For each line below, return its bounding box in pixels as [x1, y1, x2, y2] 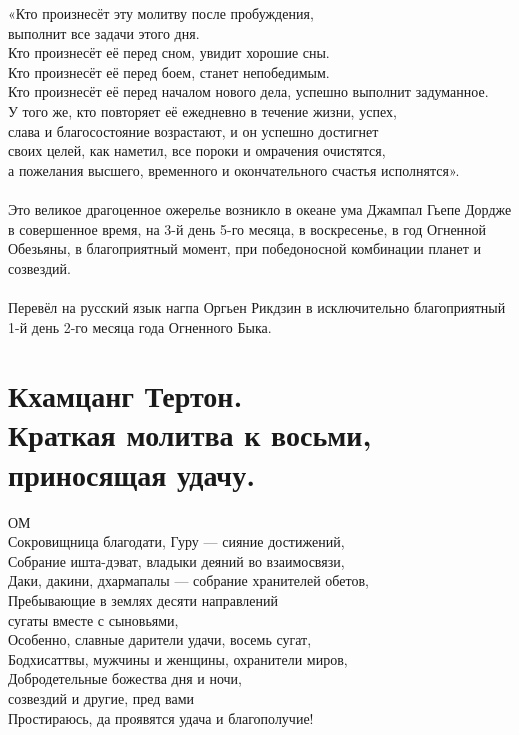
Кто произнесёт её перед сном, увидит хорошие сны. [8, 42, 330, 63]
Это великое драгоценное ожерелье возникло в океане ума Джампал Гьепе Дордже [8, 198, 512, 219]
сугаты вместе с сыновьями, [8, 609, 179, 630]
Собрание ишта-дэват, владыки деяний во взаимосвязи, [8, 550, 345, 571]
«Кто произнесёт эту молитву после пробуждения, [8, 3, 314, 23]
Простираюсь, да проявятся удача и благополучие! [8, 707, 314, 728]
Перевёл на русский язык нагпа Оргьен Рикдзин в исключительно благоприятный [8, 296, 506, 317]
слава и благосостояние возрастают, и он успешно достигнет [8, 120, 379, 141]
